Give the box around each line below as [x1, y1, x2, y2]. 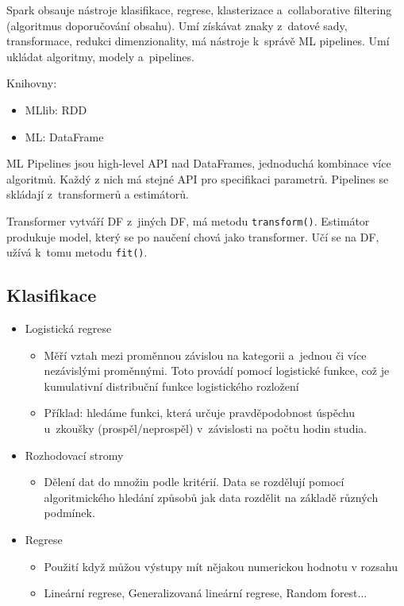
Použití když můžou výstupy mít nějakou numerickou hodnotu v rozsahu [44, 558, 398, 574]
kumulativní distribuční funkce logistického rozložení [44, 377, 299, 394]
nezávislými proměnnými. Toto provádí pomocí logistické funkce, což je [44, 362, 390, 379]
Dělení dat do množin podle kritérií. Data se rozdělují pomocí [44, 473, 344, 490]
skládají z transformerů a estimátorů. [6, 186, 189, 203]
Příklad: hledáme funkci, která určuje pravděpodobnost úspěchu [44, 404, 356, 421]
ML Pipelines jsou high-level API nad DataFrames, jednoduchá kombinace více [6, 155, 391, 172]
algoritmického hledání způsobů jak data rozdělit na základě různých [44, 488, 379, 505]
